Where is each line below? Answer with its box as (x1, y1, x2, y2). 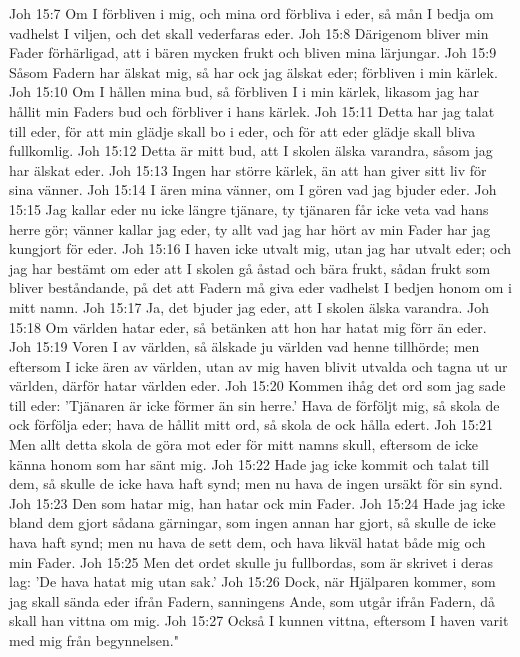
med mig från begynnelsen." (9, 630, 179, 650)
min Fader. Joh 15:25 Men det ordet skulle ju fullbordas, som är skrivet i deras (9, 551, 494, 572)
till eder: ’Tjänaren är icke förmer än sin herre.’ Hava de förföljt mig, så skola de (9, 394, 500, 415)
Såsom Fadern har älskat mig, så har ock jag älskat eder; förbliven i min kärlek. (9, 61, 498, 82)
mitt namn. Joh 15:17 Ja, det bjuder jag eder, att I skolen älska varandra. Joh (9, 296, 490, 317)
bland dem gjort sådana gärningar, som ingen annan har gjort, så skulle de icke (9, 512, 496, 533)
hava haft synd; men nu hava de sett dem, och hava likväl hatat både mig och (9, 532, 486, 553)
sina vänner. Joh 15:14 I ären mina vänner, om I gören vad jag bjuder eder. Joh (9, 179, 497, 200)
